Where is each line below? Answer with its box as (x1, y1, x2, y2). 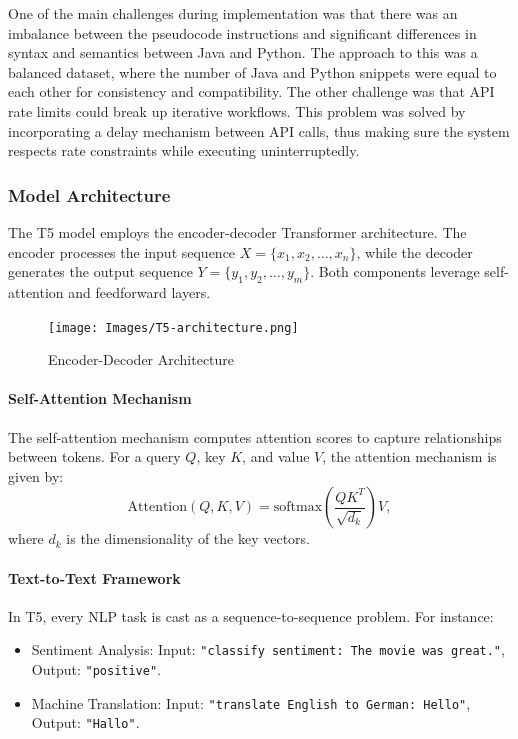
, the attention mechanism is (322, 446, 497, 467)
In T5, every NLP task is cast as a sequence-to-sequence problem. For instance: (8, 605, 494, 626)
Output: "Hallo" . (31, 712, 140, 733)
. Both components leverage (310, 261, 480, 282)
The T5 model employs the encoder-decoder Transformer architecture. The (8, 221, 467, 242)
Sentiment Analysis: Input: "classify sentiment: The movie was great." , (31, 639, 505, 660)
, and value (242, 446, 310, 467)
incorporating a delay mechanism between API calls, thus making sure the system (8, 120, 510, 141)
